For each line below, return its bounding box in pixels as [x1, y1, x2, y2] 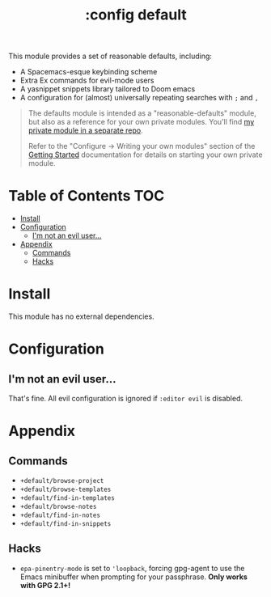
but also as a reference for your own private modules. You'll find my [28, 117, 255, 127]
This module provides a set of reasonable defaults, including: [8, 51, 213, 61]
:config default [84, 6, 188, 24]
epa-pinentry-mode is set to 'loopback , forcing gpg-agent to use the [19, 563, 245, 573]
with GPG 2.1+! [19, 580, 71, 590]
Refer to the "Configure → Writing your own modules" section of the [28, 142, 256, 151]
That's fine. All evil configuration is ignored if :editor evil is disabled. [8, 394, 243, 404]
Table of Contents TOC [8, 187, 165, 205]
